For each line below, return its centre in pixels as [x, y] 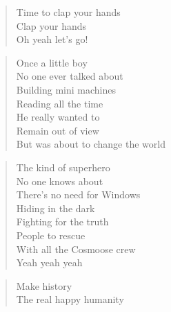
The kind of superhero [63, 167]
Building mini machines [66, 89]
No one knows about [60, 181]
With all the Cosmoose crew [76, 249]
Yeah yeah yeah [49, 262]
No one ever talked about [70, 76]
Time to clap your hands [68, 12]
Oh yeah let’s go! [52, 39]
